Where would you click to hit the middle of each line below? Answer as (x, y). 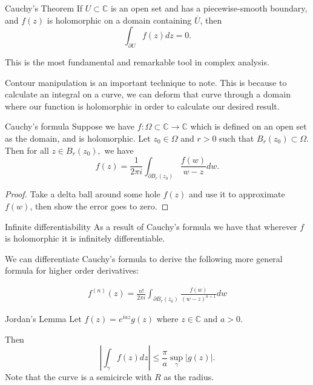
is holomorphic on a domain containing (119, 20)
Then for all (27, 150)
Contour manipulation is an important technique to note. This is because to (146, 82)
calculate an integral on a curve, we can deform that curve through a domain (148, 94)
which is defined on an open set (249, 126)
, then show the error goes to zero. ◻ (99, 206)
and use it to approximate (237, 194)
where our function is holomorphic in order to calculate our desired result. (142, 106)
